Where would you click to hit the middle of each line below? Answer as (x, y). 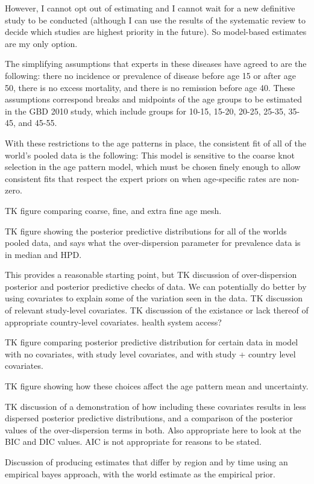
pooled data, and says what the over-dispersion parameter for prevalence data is (153, 243)
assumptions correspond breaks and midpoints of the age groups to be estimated (154, 99)
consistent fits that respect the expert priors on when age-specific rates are (143, 178)
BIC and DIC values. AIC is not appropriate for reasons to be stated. (133, 442)
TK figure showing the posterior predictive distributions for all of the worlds (146, 231)
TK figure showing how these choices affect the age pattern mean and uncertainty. (157, 386)
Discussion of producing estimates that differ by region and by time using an (146, 462)
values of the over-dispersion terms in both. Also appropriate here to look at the (153, 429)
